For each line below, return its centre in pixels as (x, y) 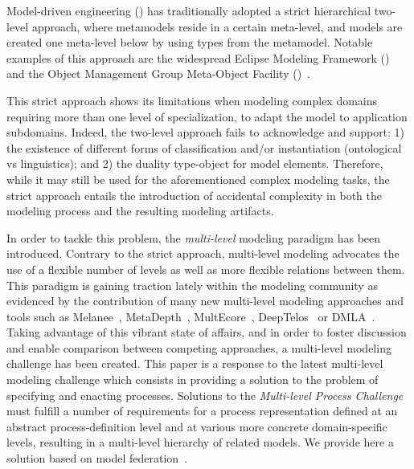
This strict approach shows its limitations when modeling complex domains (192, 100)
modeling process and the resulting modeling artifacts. (140, 211)
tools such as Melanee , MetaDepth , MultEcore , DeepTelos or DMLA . (191, 316)
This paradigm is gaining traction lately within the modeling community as (192, 285)
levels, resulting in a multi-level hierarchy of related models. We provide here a (200, 442)
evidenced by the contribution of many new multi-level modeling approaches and (205, 301)
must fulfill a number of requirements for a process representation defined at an (202, 411)
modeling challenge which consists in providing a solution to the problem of (193, 379)
